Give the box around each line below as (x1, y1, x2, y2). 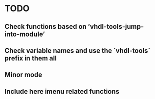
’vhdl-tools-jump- (88, 22, 144, 31)
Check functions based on (4, 22, 87, 31)
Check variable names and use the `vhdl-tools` (4, 46, 151, 55)
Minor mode (4, 71, 43, 79)
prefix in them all (4, 54, 57, 62)
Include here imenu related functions (4, 87, 119, 96)
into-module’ (4, 30, 45, 38)
